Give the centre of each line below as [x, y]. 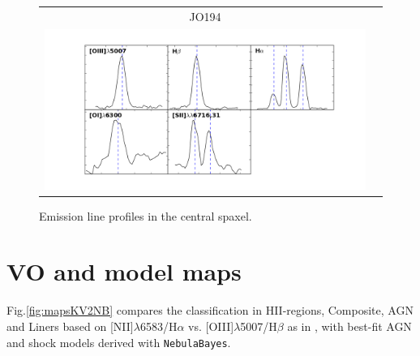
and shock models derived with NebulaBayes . [119, 342]
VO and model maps [124, 271]
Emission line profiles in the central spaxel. [146, 215]
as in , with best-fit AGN [349, 326]
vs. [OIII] [211, 326]
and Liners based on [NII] [70, 326]
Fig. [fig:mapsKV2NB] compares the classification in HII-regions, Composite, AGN [210, 310]
